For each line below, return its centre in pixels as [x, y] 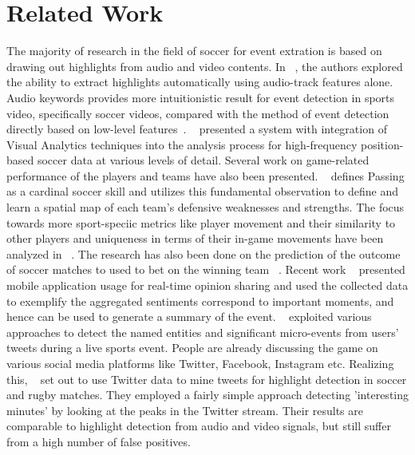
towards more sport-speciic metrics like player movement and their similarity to [201, 222]
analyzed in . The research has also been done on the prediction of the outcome [204, 253]
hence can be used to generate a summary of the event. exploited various [189, 317]
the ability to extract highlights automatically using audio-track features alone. [200, 82]
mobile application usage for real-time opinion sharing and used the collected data [207, 285]
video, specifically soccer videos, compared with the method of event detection [198, 113]
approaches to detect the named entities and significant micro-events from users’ [203, 332]
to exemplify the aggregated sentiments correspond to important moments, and [200, 301]
